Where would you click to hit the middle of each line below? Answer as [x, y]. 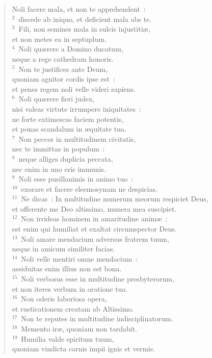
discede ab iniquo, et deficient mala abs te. [85, 19]
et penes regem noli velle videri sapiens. [74, 88]
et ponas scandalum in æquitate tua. [69, 129]
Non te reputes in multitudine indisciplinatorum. [97, 318]
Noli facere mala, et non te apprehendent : [79, 9]
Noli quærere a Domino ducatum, [71, 49]
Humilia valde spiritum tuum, [68, 338]
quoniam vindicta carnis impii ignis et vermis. [84, 349]
